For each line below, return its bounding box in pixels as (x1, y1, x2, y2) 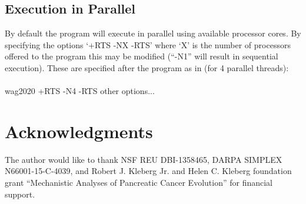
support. (5, 188, 35, 200)
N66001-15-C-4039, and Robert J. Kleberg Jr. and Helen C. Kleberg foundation (5, 165, 292, 177)
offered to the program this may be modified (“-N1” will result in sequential (5, 50, 278, 62)
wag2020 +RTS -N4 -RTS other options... (5, 85, 155, 97)
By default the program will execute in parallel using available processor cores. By (5, 27, 301, 39)
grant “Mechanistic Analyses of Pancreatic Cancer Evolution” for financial (5, 176, 273, 189)
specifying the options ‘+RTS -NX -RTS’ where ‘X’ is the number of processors (5, 38, 291, 51)
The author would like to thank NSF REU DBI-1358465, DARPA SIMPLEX (5, 153, 282, 165)
